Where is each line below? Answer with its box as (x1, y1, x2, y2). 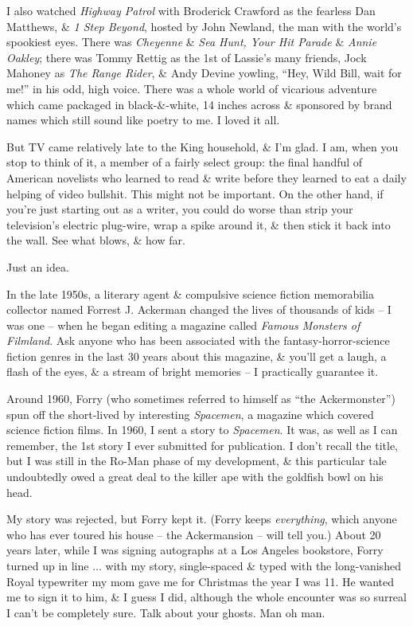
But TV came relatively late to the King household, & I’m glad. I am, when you (6, 138, 399, 155)
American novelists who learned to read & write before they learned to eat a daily (6, 169, 407, 186)
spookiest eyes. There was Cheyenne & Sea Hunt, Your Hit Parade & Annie (6, 33, 377, 50)
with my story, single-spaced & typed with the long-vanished (105, 558, 401, 573)
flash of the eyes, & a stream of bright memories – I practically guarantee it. (6, 363, 379, 380)
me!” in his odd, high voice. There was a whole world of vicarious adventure (6, 80, 377, 96)
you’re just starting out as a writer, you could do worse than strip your (6, 201, 353, 217)
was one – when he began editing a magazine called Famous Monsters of (6, 316, 360, 333)
